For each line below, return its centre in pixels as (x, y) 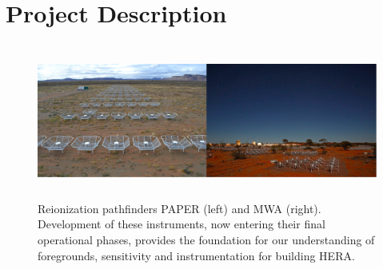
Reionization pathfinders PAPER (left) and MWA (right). (180, 208)
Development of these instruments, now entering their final (182, 224)
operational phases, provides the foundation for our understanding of (206, 239)
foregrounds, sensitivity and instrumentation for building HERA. (196, 255)
